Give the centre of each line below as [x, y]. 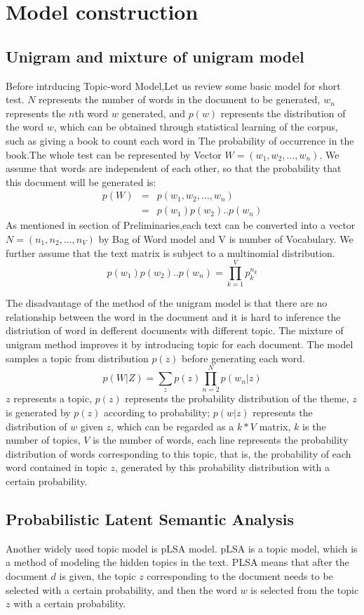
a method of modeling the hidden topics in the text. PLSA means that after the [177, 562]
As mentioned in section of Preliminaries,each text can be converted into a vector [181, 225]
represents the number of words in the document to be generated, [180, 99]
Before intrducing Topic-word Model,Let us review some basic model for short [173, 85]
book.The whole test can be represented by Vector [114, 154]
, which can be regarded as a [173, 426]
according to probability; [157, 412]
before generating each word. [243, 358]
